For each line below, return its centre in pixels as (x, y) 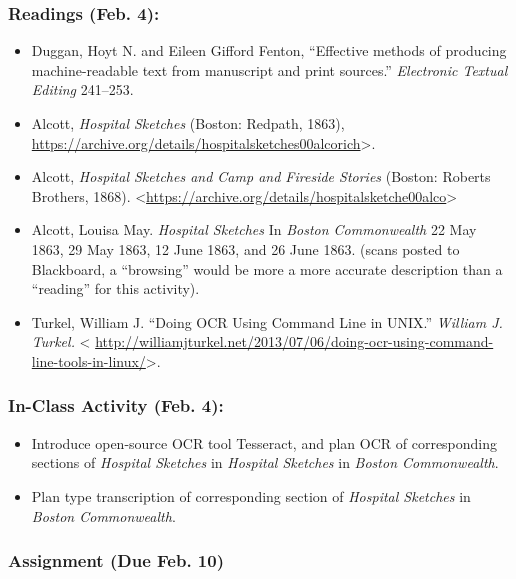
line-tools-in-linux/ (88, 360)
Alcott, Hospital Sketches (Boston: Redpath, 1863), (188, 123)
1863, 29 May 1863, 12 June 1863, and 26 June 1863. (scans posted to (245, 248)
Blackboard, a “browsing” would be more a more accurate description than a (267, 268)
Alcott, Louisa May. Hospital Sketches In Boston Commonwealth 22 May (254, 229)
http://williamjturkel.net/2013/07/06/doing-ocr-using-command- (294, 341)
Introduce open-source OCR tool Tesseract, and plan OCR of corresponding (264, 442)
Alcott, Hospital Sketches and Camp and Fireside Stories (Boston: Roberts (261, 176)
